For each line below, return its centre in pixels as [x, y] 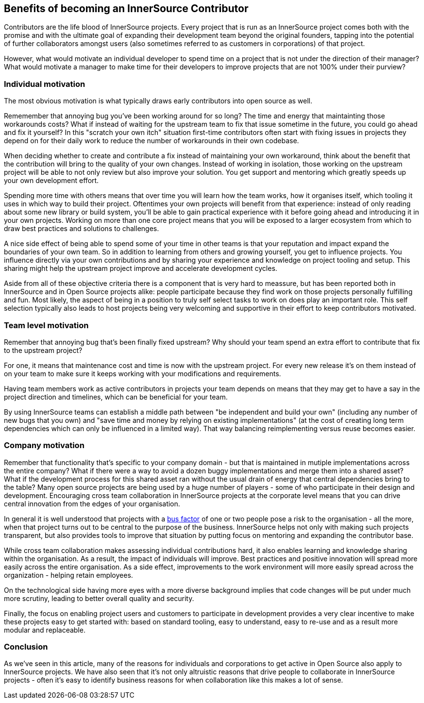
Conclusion [26, 647]
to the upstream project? [43, 350]
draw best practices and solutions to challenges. [82, 229]
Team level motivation [46, 325]
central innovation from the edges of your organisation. [92, 503]
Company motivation [44, 445]
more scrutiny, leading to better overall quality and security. [99, 598]
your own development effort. [51, 181]
